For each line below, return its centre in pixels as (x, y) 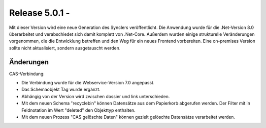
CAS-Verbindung (26, 74)
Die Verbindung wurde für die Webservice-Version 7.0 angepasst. (88, 83)
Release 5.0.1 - (39, 13)
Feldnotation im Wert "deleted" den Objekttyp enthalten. (78, 110)
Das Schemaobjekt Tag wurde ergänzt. (61, 90)
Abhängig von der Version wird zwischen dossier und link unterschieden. (96, 96)
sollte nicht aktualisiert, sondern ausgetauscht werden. (65, 48)
